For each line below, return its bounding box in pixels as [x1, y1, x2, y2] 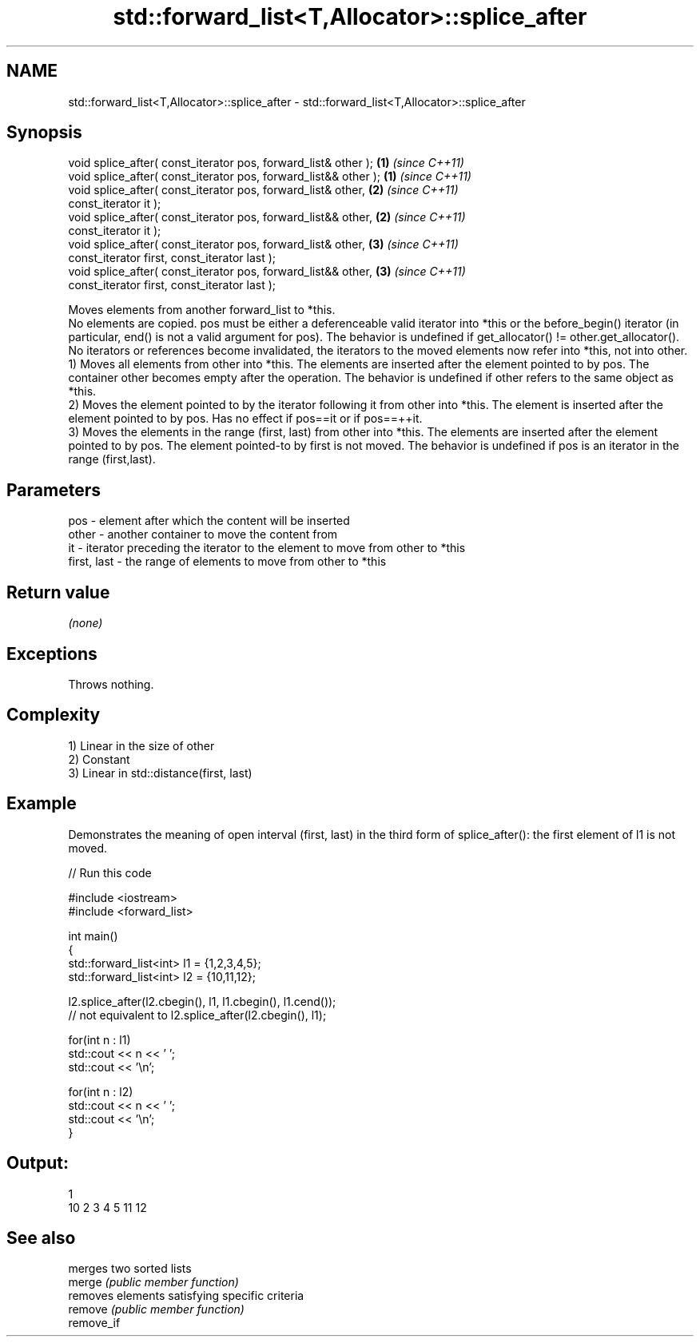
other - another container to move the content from [68, 527, 338, 542]
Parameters [6, 479, 101, 500]
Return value [6, 582, 110, 602]
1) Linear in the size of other [68, 738, 215, 753]
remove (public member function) [68, 1302, 245, 1317]
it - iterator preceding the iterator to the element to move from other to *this [68, 541, 466, 555]
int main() [68, 928, 118, 943]
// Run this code [68, 865, 152, 880]
